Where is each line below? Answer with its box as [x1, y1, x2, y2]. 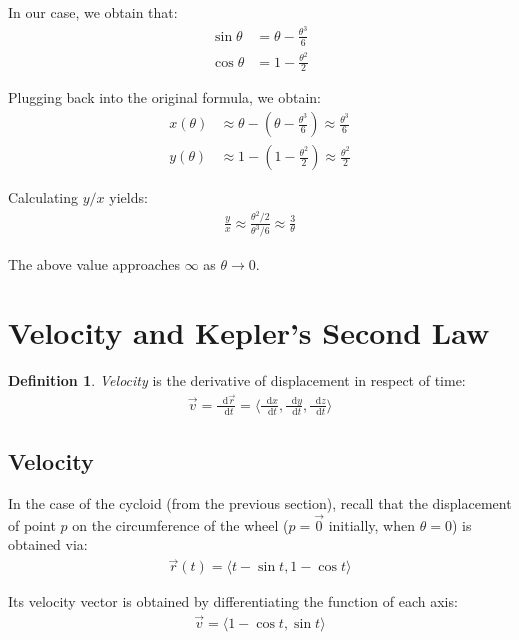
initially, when [328, 514, 416, 535]
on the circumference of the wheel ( [72, 514, 289, 535]
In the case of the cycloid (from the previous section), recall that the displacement [8, 492, 512, 513]
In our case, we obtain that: [8, 2, 178, 22]
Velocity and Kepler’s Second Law [8, 312, 490, 353]
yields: [109, 187, 148, 208]
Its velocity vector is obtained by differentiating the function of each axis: [8, 591, 458, 612]
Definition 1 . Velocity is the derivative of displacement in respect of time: [8, 370, 466, 391]
